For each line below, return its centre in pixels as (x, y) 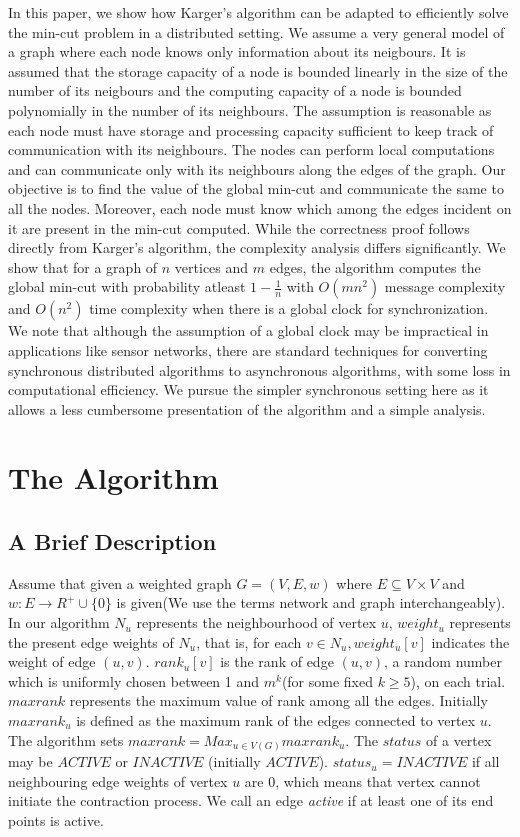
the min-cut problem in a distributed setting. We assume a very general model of (256, 31)
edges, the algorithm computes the (375, 266)
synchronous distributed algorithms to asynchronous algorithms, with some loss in (259, 369)
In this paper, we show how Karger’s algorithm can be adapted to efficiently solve (258, 12)
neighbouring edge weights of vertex (118, 780)
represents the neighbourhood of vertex (256, 622)
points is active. (56, 819)
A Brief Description (112, 541)
